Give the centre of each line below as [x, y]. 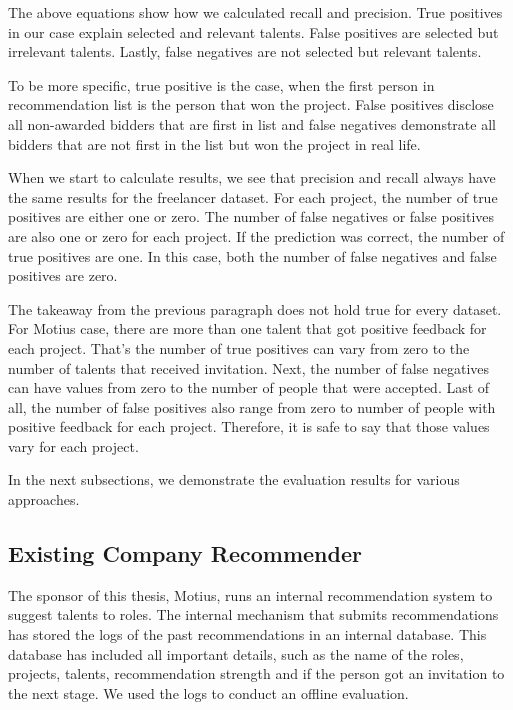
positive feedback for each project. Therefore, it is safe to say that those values [249, 426]
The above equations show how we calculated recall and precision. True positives [255, 12]
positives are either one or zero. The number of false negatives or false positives [251, 216]
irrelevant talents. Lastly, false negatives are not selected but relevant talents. [245, 51]
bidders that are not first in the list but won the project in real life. [214, 143]
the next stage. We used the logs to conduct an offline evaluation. [208, 692]
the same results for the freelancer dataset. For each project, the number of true [253, 196]
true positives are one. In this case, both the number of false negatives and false [252, 255]
